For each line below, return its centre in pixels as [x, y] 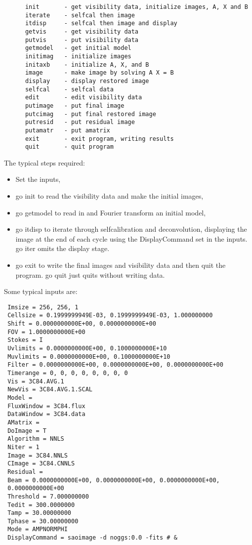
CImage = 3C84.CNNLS [41, 464]
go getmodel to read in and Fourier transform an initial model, [111, 212]
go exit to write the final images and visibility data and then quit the [121, 265]
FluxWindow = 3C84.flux [46, 406]
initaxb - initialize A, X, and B [87, 64]
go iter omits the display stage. [63, 248]
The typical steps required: [44, 162]
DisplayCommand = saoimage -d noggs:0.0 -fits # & [92, 538]
